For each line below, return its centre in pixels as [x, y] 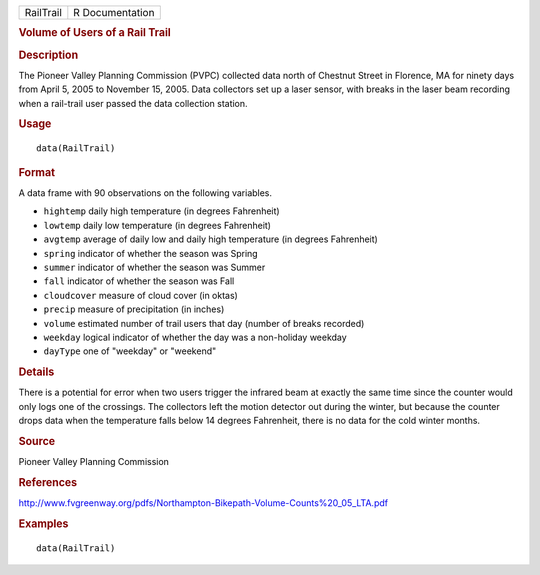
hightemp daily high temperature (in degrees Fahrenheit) [161, 211]
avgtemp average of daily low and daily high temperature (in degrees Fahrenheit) [211, 239]
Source [37, 441]
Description [48, 55]
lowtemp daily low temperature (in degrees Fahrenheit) [157, 225]
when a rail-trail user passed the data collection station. [133, 103]
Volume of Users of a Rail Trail [95, 33]
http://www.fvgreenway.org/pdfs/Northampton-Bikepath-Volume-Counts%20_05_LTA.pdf [203, 503]
